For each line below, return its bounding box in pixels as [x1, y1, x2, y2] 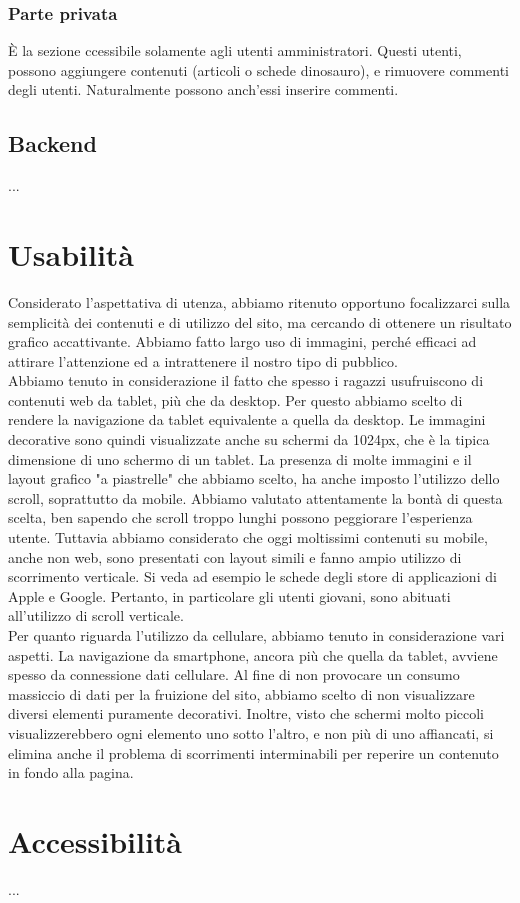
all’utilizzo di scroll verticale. [8, 605, 184, 626]
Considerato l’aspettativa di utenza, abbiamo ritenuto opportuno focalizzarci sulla [8, 291, 511, 312]
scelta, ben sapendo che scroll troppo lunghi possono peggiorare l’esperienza [8, 507, 473, 528]
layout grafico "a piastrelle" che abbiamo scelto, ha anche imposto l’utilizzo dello [8, 468, 500, 489]
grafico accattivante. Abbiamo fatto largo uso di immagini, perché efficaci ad [8, 331, 477, 352]
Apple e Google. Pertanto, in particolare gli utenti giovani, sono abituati [8, 585, 451, 606]
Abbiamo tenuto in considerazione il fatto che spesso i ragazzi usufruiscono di [8, 370, 484, 391]
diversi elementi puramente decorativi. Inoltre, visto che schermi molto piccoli [8, 703, 484, 724]
